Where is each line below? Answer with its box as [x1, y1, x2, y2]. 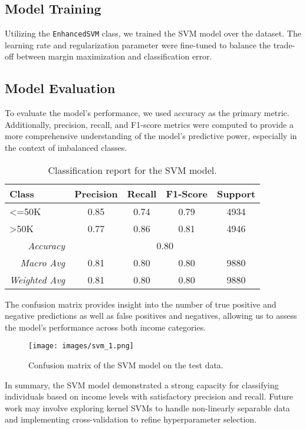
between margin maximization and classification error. [16, 50, 212, 62]
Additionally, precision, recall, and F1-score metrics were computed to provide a [5, 118, 294, 130]
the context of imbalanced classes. [5, 141, 127, 154]
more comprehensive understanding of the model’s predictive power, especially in [5, 130, 297, 142]
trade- [273, 38, 295, 51]
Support [216, 186, 256, 200]
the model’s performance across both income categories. [5, 321, 206, 333]
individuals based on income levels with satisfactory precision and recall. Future [5, 390, 293, 402]
